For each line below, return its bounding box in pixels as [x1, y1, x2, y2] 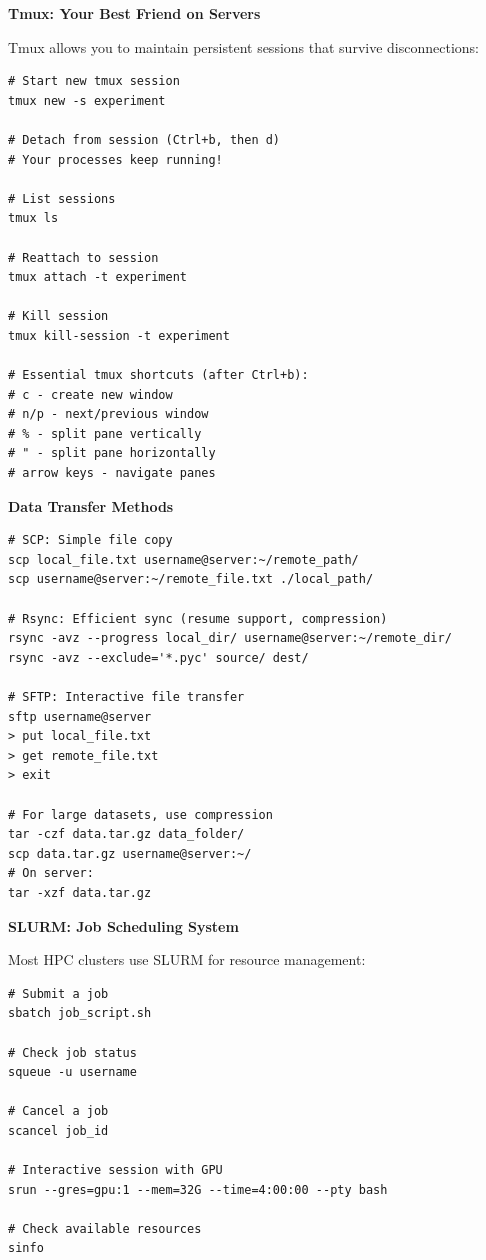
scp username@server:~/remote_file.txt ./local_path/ [8, 572, 374, 587]
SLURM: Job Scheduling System [8, 915, 239, 936]
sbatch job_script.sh [8, 1006, 152, 1021]
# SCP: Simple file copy [8, 533, 173, 548]
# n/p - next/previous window [8, 407, 209, 422]
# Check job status [8, 1045, 137, 1060]
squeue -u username [8, 1065, 137, 1080]
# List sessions [8, 191, 116, 206]
